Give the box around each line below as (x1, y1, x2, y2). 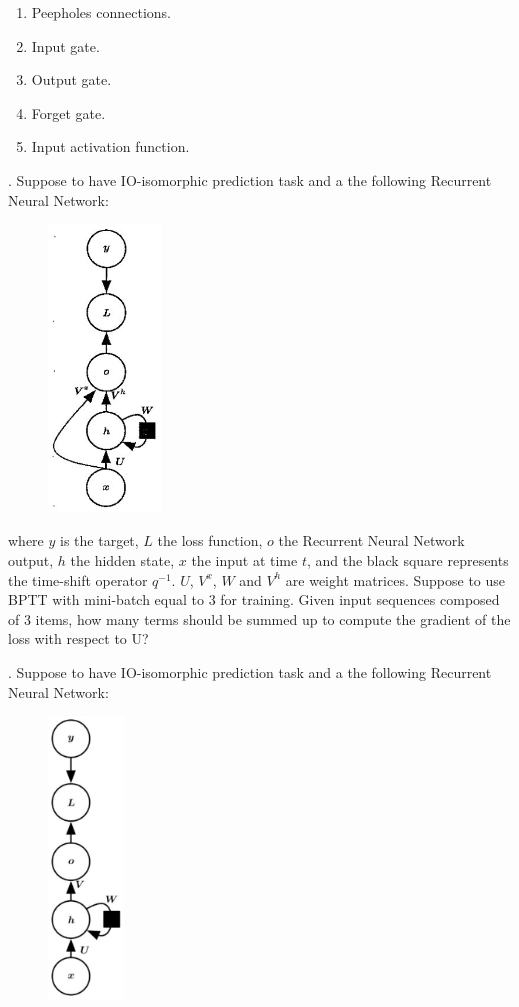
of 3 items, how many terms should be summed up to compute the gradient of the (8, 608, 511, 629)
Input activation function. (31, 136, 190, 157)
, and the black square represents (306, 550, 509, 571)
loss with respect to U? (8, 628, 149, 649)
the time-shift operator (8, 569, 148, 590)
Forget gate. (31, 102, 106, 123)
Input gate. (31, 35, 100, 56)
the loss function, (157, 530, 263, 551)
